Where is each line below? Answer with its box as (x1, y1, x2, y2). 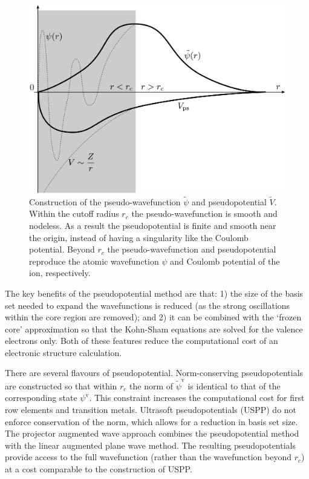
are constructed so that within (5, 379, 117, 392)
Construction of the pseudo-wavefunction (29, 195, 181, 208)
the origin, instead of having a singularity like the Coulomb (29, 231, 249, 243)
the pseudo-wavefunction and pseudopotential (107, 243, 276, 256)
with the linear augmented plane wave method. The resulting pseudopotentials (5, 438, 296, 451)
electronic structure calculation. (5, 346, 122, 358)
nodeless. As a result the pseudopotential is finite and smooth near (29, 219, 276, 231)
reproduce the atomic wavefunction (29, 254, 159, 267)
